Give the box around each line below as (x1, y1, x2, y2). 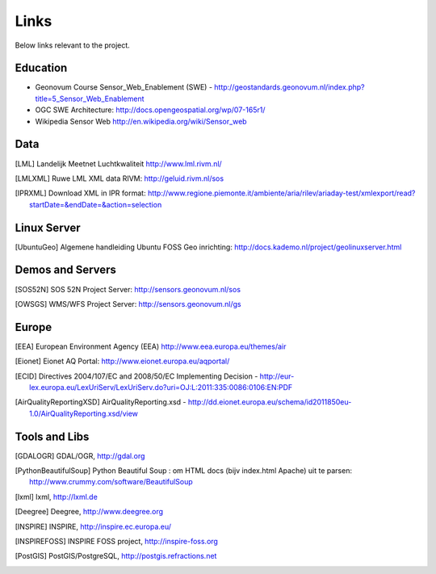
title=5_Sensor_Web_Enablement (35, 94, 145, 103)
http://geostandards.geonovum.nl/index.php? (214, 82, 365, 92)
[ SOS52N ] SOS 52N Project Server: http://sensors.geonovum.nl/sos (15, 284, 241, 294)
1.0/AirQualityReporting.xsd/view (29, 409, 139, 418)
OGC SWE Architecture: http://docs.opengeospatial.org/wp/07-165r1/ (35, 105, 266, 115)
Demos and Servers (15, 263, 117, 277)
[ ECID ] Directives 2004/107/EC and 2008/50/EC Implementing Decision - (15, 371, 258, 381)
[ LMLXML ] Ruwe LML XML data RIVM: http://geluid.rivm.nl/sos (15, 174, 224, 183)
